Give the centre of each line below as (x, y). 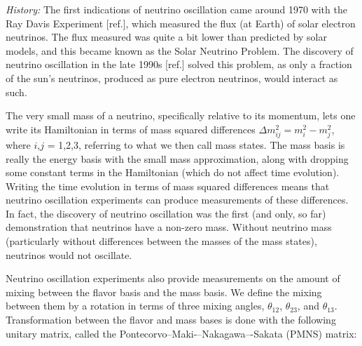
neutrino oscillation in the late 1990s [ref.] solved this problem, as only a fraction (179, 64)
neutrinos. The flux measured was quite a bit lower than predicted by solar (167, 37)
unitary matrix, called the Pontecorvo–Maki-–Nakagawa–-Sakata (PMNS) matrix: (181, 333)
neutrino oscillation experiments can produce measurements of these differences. (177, 200)
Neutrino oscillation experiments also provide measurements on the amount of (173, 278)
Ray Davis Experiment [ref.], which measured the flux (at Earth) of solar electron (181, 23)
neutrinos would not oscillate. (69, 254)
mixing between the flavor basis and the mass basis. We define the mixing (164, 292)
